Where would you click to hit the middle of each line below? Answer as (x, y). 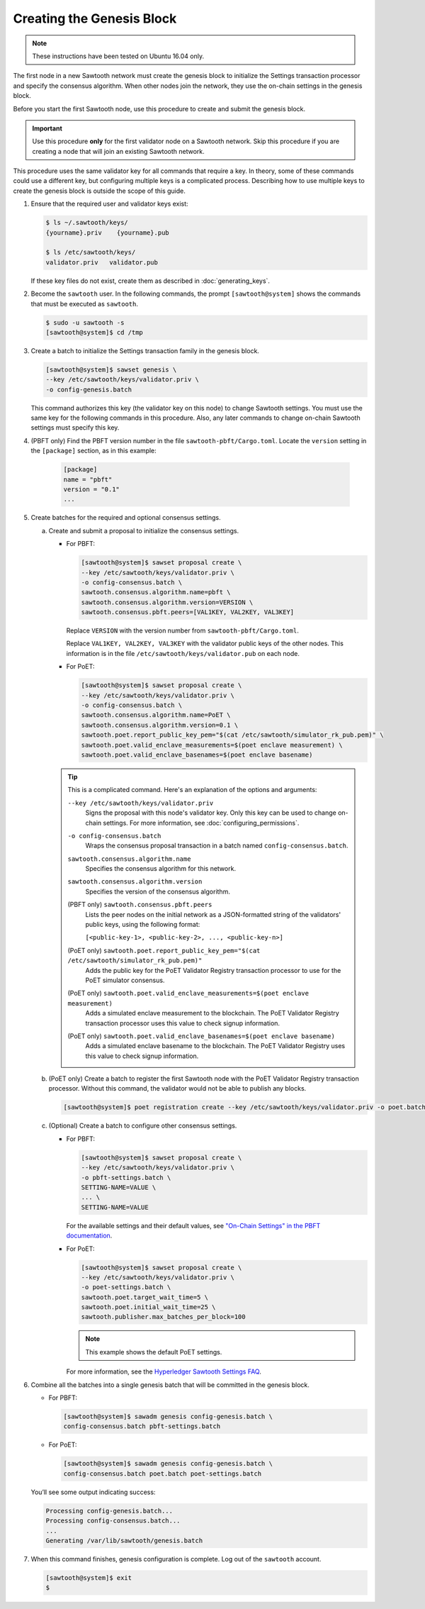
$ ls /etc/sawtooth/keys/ (91, 252)
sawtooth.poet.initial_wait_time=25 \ (148, 1307)
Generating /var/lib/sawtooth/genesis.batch (124, 1540)
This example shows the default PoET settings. (154, 1352)
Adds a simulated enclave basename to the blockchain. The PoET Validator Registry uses (215, 1046)
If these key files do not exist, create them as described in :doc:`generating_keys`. (151, 281)
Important (47, 128)
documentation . (89, 1236)
